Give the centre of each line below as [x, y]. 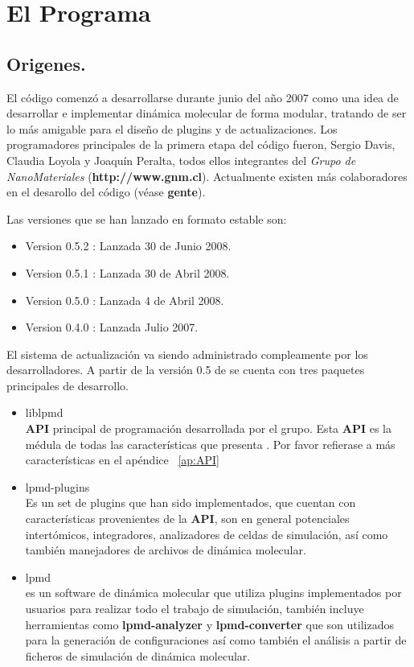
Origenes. [46, 63]
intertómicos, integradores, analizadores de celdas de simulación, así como [207, 534]
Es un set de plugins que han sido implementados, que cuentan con [191, 502]
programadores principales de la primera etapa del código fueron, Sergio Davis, [201, 144]
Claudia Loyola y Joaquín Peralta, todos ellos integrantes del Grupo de [181, 160]
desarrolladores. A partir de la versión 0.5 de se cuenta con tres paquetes [186, 370]
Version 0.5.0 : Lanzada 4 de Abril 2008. [125, 300]
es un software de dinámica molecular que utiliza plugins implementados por [213, 593]
